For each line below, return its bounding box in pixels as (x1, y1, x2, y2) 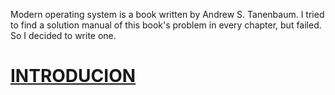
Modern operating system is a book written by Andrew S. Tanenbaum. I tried (10, 9, 325, 20)
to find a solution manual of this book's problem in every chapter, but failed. (10, 19, 322, 31)
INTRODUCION (10, 65, 137, 88)
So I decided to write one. (10, 30, 117, 41)
